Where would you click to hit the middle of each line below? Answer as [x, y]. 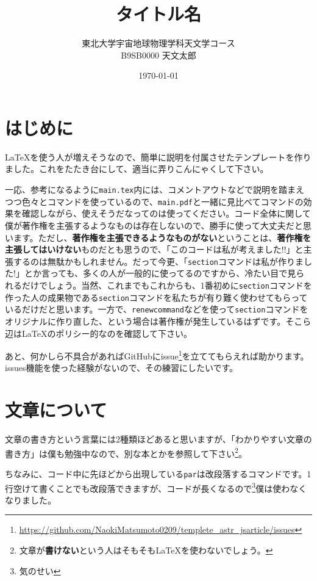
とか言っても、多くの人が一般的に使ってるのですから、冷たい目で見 [160, 273]
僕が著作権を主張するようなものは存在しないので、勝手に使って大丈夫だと [154, 225]
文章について [56, 410]
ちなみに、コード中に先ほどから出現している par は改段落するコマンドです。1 [158, 473]
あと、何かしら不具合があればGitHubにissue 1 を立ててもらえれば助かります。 [157, 355]
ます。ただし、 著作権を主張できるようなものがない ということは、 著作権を [162, 237]
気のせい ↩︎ [40, 570]
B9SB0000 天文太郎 [158, 55]
